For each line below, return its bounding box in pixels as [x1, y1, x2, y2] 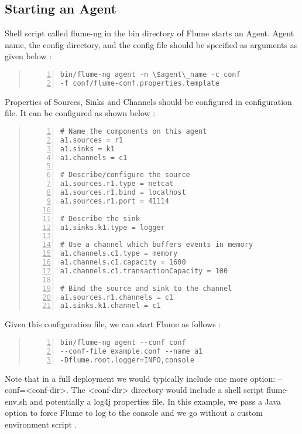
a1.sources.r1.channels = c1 [60, 293, 174, 301]
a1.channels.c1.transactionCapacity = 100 [60, 266, 228, 275]
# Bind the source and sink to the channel [60, 284, 232, 293]
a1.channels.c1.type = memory [60, 249, 178, 258]
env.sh [5, 395, 28, 407]
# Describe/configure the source [60, 171, 190, 179]
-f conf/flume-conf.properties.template [60, 79, 219, 87]
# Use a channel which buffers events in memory [60, 240, 253, 249]
